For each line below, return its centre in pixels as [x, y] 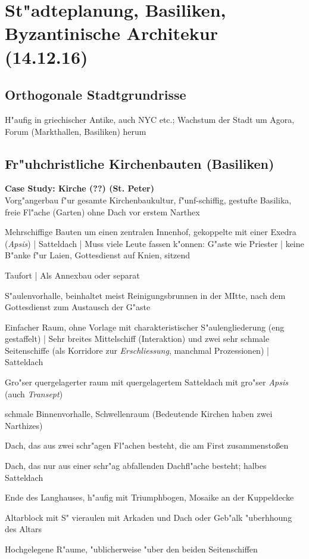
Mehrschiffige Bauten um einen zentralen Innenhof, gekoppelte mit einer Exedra [151, 232]
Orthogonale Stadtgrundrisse [96, 95]
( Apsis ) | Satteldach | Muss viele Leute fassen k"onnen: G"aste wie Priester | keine [154, 243]
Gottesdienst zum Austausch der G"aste [78, 307]
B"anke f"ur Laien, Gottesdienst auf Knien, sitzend [98, 255]
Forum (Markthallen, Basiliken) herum [76, 131]
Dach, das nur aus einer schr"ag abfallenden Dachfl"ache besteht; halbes [136, 466]
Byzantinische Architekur [111, 33]
